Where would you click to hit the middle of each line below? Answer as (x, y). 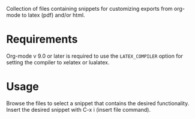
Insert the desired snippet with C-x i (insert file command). (79, 109)
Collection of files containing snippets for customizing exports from (89, 9)
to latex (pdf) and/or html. (53, 15)
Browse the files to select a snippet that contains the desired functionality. (98, 103)
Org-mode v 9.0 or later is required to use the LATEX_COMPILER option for (94, 56)
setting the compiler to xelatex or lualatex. (58, 62)
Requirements (42, 39)
